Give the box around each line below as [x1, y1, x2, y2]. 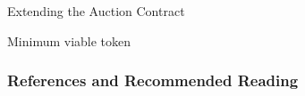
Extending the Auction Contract [7, 2, 185, 20]
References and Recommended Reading [7, 69, 299, 92]
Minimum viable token [7, 31, 131, 50]
